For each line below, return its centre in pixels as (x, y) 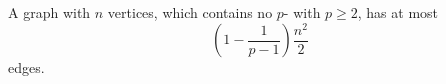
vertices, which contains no (190, 12)
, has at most (398, 12)
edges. (26, 67)
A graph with (49, 12)
